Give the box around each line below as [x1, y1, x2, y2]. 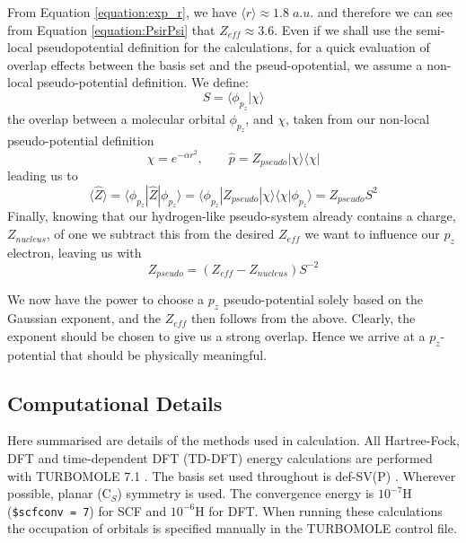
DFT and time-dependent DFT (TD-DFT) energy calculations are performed [7, 449, 433, 467]
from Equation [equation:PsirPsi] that [7, 20, 215, 39]
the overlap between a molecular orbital [7, 109, 225, 127]
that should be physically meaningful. [60, 345, 268, 363]
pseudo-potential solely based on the [223, 290, 424, 309]
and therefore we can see [317, 3, 453, 21]
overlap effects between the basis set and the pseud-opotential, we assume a [7, 55, 423, 74]
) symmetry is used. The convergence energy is [117, 484, 374, 503]
